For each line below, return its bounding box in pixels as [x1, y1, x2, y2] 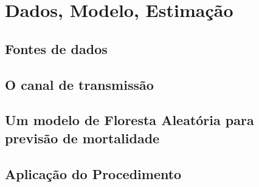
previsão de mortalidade [5, 128, 160, 147]
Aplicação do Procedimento [5, 164, 182, 183]
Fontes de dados [5, 39, 108, 58]
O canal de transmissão [5, 75, 154, 93]
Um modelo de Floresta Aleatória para [5, 110, 254, 129]
